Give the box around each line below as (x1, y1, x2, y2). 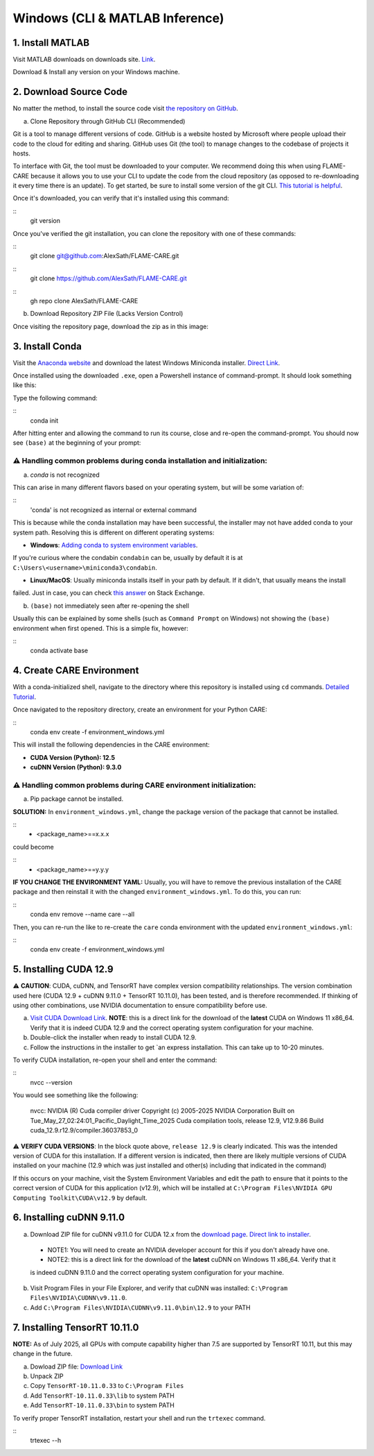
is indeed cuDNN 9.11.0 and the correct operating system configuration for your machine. (30, 1268, 284, 1276)
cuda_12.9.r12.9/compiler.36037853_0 (30, 1126, 139, 1135)
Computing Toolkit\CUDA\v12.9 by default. (12, 1194, 148, 1202)
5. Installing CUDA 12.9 (12, 963, 114, 975)
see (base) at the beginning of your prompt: (12, 439, 141, 447)
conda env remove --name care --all (30, 910, 135, 919)
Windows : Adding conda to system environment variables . (30, 541, 198, 549)
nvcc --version (30, 1078, 73, 1086)
